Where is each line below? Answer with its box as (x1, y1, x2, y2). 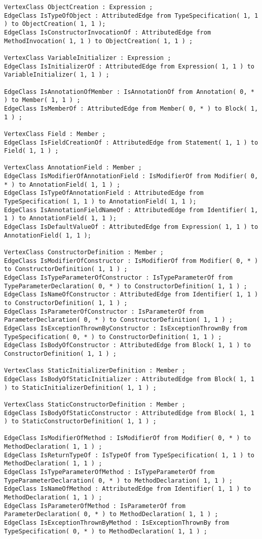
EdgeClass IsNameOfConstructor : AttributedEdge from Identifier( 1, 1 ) (4, 291, 258, 298)
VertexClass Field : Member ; (4, 130, 106, 138)
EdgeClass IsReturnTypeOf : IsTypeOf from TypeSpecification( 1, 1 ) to (4, 451, 254, 459)
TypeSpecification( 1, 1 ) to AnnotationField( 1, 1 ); (4, 198, 197, 206)
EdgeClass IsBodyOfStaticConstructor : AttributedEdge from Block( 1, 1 (4, 409, 254, 417)
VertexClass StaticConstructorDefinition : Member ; (4, 400, 185, 408)
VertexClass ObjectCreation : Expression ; (4, 4, 153, 11)
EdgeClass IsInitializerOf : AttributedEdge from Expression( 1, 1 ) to (4, 62, 254, 70)
